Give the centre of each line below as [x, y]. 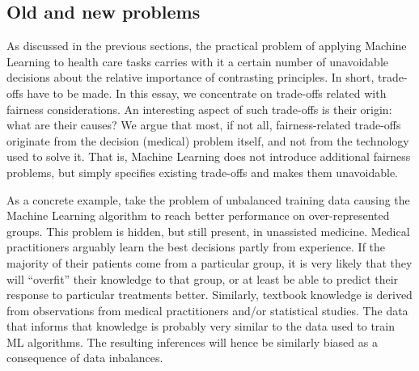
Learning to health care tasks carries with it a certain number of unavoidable [197, 61]
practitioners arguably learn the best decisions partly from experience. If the [196, 247]
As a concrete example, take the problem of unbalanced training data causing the [208, 199]
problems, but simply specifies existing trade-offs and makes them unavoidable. [202, 172]
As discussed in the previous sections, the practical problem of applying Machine [207, 46]
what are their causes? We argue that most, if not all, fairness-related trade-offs [204, 125]
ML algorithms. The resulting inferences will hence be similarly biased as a [192, 341]
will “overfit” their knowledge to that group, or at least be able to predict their [203, 278]
